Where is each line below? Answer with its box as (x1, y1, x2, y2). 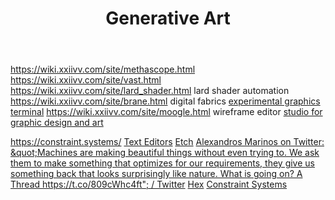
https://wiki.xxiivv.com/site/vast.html (10, 74, 162, 86)
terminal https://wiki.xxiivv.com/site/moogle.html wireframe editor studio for (10, 106, 323, 118)
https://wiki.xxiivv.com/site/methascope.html (10, 63, 196, 76)
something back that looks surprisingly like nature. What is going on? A (10, 168, 303, 180)
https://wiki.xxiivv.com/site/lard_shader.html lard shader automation (10, 85, 290, 97)
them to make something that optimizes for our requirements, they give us (10, 157, 315, 169)
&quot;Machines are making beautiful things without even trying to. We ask (10, 147, 320, 159)
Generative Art (105, 7, 231, 30)
